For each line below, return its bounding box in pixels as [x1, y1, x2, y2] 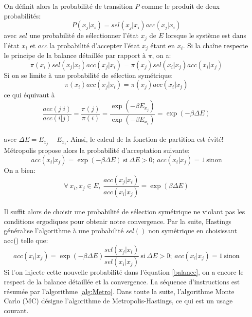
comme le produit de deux [142, 1, 220, 11]
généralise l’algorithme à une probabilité [4, 225, 124, 236]
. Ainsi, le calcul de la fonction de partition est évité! [66, 134, 224, 144]
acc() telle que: [4, 235, 48, 245]
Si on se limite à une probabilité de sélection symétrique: [4, 70, 173, 80]
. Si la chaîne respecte [183, 40, 248, 50]
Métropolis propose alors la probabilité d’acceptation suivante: [4, 145, 190, 155]
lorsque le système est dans [165, 30, 246, 40]
